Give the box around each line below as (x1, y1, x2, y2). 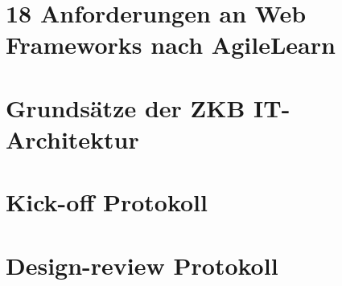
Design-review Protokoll (6, 248, 278, 281)
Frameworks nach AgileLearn (6, 28, 336, 61)
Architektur (6, 122, 139, 155)
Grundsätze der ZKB (6, 91, 245, 124)
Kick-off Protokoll (6, 186, 208, 219)
